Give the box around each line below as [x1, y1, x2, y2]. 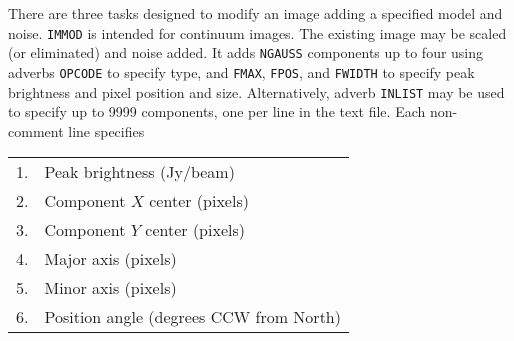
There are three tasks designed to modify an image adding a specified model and [8, 3, 503, 23]
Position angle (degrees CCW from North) [44, 305, 341, 329]
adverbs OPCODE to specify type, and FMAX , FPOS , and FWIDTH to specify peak [8, 61, 475, 82]
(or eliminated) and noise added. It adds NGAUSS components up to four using [8, 42, 484, 63]
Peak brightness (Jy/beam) [44, 160, 235, 184]
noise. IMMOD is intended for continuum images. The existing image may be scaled [8, 22, 507, 43]
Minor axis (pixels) [44, 276, 177, 300]
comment [8, 120, 64, 141]
